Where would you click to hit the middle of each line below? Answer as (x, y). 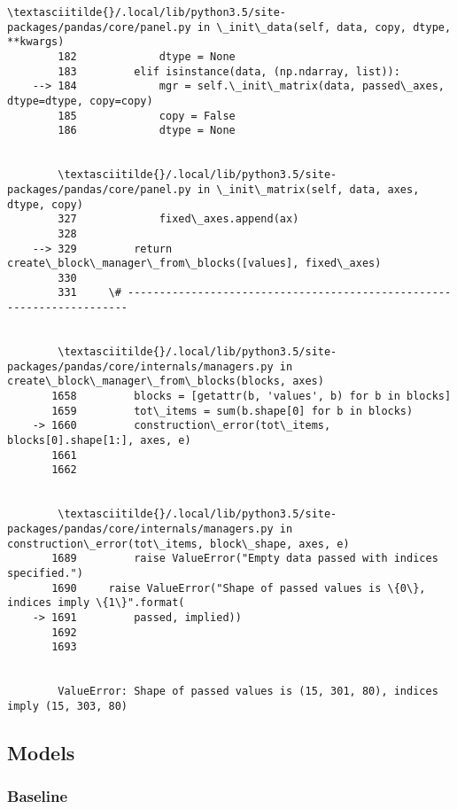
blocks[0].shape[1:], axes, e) (99, 441)
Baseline (38, 796)
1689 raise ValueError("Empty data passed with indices (245, 559)
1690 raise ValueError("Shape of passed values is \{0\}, (239, 588)
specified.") (45, 573)
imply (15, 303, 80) (68, 706)
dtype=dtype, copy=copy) (80, 101)
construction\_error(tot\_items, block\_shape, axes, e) (178, 544)
